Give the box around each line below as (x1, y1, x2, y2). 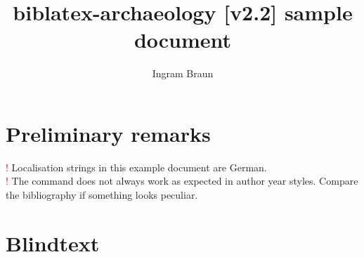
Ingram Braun (152, 66, 214, 81)
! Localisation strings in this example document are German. (6, 159, 267, 174)
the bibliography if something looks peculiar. (6, 187, 198, 202)
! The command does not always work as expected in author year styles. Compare (6, 173, 358, 188)
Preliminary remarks (6, 119, 211, 147)
